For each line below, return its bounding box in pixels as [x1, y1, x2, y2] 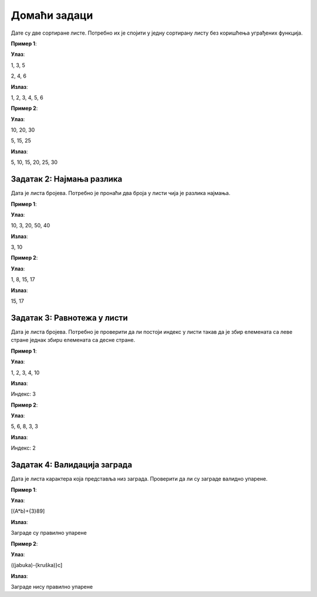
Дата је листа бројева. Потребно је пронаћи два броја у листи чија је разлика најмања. [11, 190, 231, 197]
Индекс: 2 [11, 444, 36, 452]
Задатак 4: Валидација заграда [11, 460, 132, 470]
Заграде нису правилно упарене [11, 583, 93, 591]
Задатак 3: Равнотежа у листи [11, 313, 128, 323]
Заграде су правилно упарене [11, 529, 87, 536]
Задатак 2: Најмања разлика [11, 174, 123, 185]
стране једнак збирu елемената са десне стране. [11, 337, 135, 344]
